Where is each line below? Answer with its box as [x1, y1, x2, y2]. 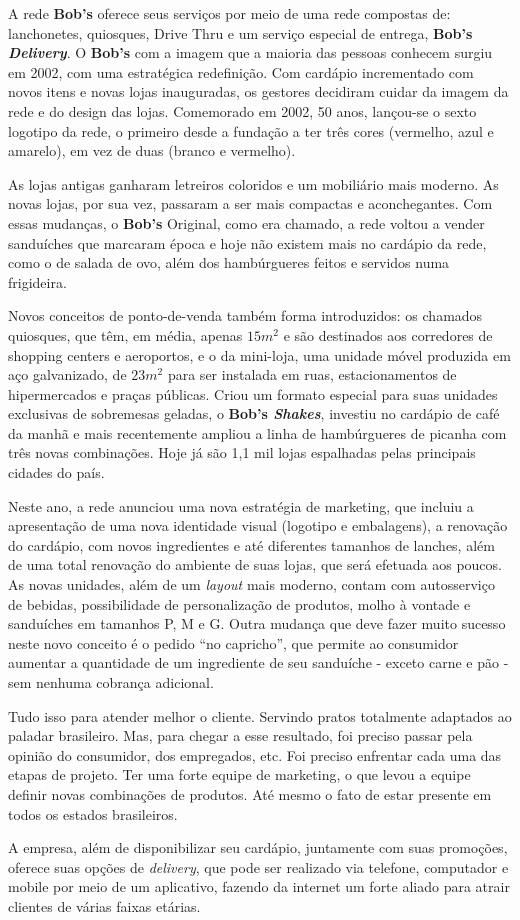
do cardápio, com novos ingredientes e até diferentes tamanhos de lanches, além [8, 534, 495, 555]
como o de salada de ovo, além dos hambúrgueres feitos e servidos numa [8, 252, 450, 273]
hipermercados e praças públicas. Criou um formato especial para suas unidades [8, 383, 498, 404]
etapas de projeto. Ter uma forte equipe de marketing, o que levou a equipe [8, 764, 471, 785]
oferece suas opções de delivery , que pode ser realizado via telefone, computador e [8, 856, 509, 877]
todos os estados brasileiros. [8, 803, 178, 824]
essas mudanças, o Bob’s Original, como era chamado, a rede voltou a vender [8, 212, 485, 233]
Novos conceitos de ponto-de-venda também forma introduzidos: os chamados [8, 305, 483, 326]
